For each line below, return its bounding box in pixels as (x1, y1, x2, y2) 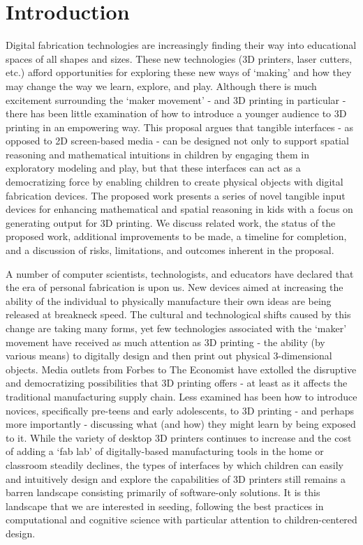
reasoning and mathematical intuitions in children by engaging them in (6, 147, 310, 161)
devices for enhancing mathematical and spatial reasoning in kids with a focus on (6, 202, 353, 216)
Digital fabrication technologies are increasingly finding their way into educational (6, 38, 357, 52)
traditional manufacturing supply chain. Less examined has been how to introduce (6, 389, 357, 403)
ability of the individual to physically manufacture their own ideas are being (6, 293, 332, 308)
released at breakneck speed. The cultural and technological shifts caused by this (6, 307, 351, 322)
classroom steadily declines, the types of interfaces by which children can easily (6, 457, 344, 472)
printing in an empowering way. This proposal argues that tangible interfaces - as (6, 119, 353, 134)
